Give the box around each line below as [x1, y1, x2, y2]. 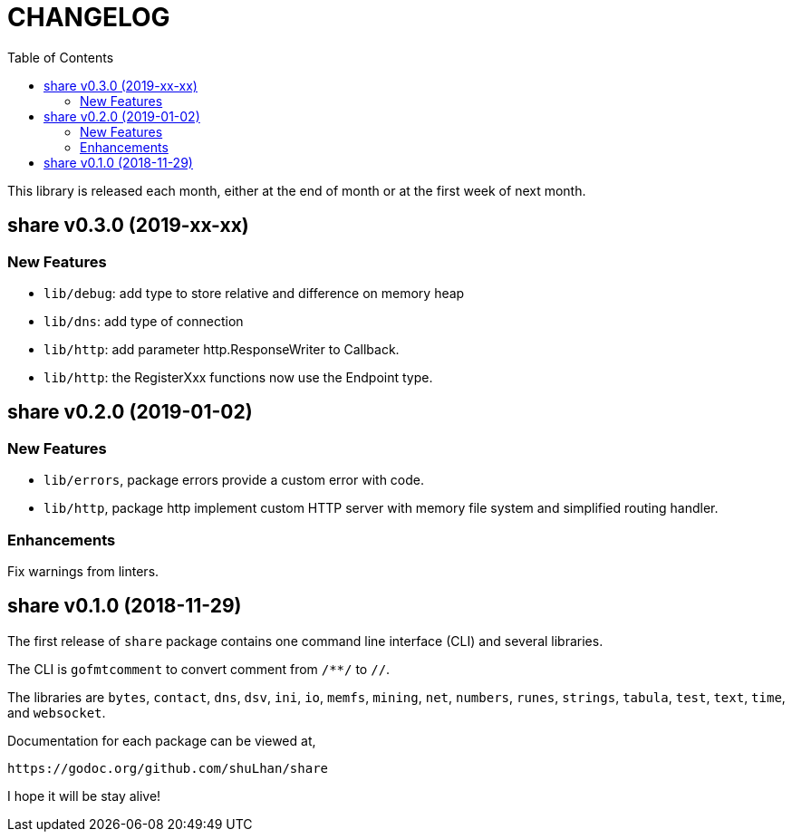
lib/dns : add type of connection [43, 313, 244, 329]
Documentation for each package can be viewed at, [7, 732, 316, 748]
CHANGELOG [7, 2, 170, 33]
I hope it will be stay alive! [7, 787, 161, 804]
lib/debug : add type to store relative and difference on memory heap [43, 284, 465, 301]
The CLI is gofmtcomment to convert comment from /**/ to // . [7, 661, 391, 677]
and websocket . [7, 704, 106, 720]
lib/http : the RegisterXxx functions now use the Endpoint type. [43, 369, 433, 385]
